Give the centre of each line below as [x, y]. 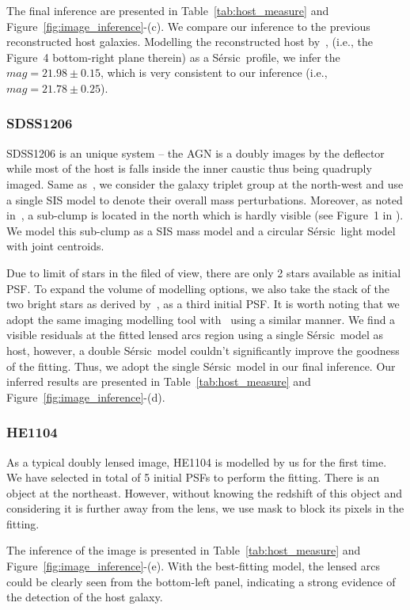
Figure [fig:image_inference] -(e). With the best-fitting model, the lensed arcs [193, 566]
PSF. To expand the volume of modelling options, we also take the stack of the [198, 288]
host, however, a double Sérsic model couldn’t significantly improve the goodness [203, 350]
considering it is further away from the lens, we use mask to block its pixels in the [205, 508]
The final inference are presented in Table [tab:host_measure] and [168, 10]
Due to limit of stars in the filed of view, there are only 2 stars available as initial [204, 272]
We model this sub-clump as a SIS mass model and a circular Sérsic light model [201, 230]
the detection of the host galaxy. [85, 597]
